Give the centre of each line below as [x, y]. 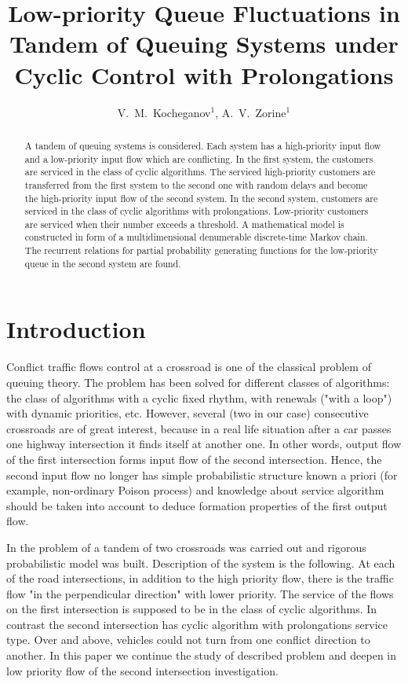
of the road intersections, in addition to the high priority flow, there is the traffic [200, 578]
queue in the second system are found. [103, 263]
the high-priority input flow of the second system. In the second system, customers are [201, 198]
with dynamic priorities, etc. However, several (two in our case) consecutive [188, 413]
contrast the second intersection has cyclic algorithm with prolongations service [197, 624]
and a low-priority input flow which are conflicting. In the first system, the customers [199, 158]
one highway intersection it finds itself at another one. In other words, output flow [204, 444]
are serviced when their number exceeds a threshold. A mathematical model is [184, 224]
